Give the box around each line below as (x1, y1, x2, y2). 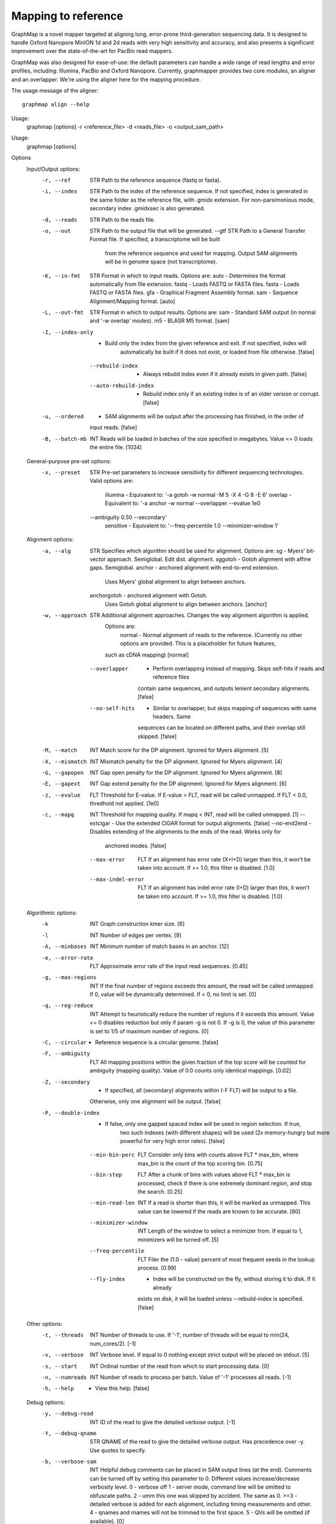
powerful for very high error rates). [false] (120, 1137, 225, 1144)
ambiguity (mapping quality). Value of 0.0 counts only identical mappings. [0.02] (89, 1067, 292, 1074)
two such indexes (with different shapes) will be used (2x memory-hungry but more (120, 1128, 330, 1136)
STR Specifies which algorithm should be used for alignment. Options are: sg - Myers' (89, 547, 306, 554)
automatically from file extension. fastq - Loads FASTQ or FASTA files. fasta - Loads (89, 280, 299, 288)
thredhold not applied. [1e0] (89, 800, 159, 807)
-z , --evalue (41, 791, 81, 799)
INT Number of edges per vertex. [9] (89, 931, 182, 939)
